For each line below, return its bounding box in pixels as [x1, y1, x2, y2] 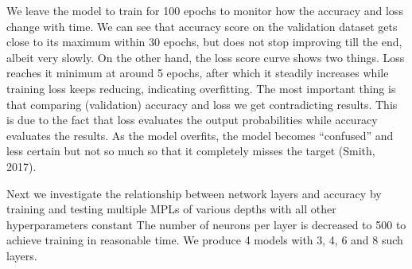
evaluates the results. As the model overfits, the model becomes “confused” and [6, 127, 394, 143]
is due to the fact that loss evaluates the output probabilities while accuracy [6, 111, 378, 128]
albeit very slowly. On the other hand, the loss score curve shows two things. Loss [6, 49, 405, 65]
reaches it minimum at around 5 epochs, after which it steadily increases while [6, 64, 389, 81]
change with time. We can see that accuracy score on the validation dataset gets [6, 18, 398, 34]
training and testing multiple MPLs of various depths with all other [6, 201, 336, 217]
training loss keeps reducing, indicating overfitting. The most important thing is [6, 80, 396, 96]
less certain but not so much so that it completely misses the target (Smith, [6, 142, 375, 159]
